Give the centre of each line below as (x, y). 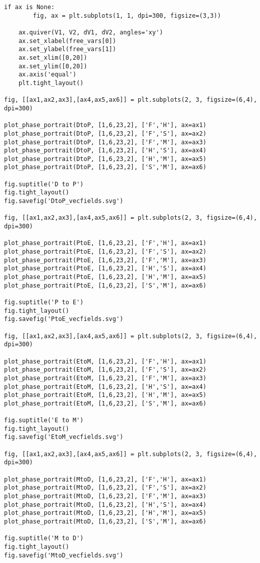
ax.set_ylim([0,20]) (53, 66)
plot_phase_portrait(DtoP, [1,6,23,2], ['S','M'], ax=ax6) (105, 167)
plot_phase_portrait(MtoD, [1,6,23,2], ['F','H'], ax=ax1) (105, 479)
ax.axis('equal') (47, 75)
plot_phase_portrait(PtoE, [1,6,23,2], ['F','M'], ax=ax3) (105, 260)
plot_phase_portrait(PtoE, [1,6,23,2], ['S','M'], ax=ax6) (105, 285)
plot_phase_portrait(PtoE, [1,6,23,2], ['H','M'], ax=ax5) (105, 277)
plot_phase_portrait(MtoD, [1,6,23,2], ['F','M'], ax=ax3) (105, 496)
